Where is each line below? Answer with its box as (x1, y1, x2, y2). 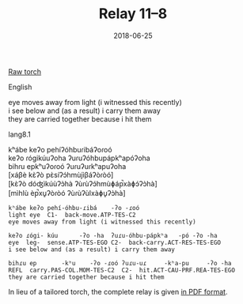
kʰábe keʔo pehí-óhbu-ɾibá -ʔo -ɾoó (8, 204, 140, 212)
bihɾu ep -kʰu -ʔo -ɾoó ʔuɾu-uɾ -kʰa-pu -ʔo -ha (8, 259, 232, 267)
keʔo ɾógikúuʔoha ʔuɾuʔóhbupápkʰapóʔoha (8, 153, 150, 163)
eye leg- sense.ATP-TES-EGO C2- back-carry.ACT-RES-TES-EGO (8, 238, 222, 246)
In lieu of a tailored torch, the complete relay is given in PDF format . (8, 287, 228, 296)
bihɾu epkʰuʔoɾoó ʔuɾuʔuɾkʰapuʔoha (8, 161, 127, 171)
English (8, 82, 32, 92)
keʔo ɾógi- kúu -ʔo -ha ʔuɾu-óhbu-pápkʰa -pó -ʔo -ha (8, 231, 218, 239)
